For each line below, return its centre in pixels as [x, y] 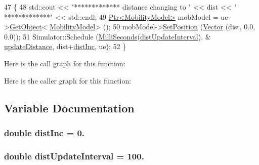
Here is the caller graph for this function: [68, 80]
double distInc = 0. [45, 132]
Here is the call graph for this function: [65, 63]
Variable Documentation [69, 108]
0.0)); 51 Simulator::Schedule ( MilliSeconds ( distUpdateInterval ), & [107, 36]
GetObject [26, 27]
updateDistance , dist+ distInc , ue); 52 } [65, 46]
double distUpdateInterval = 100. [74, 156]
